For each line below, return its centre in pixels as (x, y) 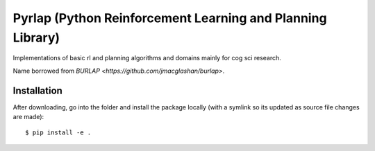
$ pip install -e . (58, 133)
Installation (37, 90)
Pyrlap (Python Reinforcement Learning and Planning (170, 18)
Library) (36, 37)
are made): (28, 117)
